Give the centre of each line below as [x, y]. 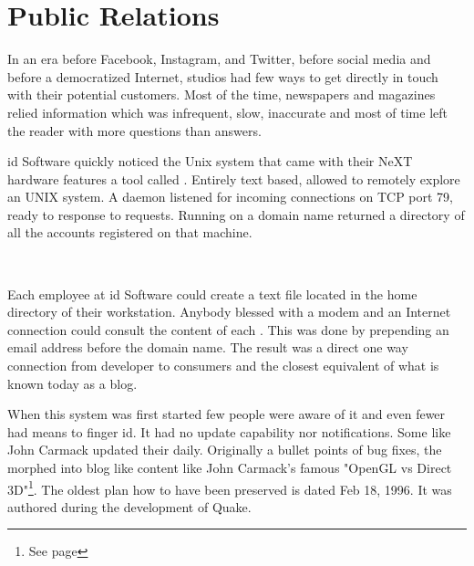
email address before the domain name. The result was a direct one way [208, 347]
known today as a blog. [72, 383]
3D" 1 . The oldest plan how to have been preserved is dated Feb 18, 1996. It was [230, 487]
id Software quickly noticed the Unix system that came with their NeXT [210, 161]
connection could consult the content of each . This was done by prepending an [228, 329]
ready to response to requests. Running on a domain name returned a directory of [236, 214]
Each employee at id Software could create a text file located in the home [212, 293]
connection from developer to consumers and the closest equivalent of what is [223, 366]
